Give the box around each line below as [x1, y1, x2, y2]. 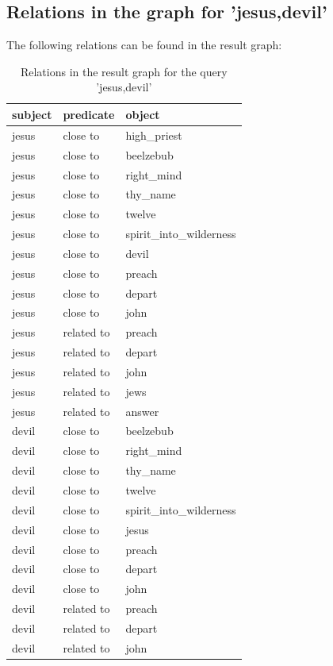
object [125, 106, 160, 122]
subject [12, 106, 52, 122]
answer [125, 402, 159, 419]
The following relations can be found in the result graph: [6, 37, 282, 53]
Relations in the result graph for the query [20, 63, 228, 79]
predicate [63, 106, 115, 122]
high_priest [125, 126, 182, 143]
